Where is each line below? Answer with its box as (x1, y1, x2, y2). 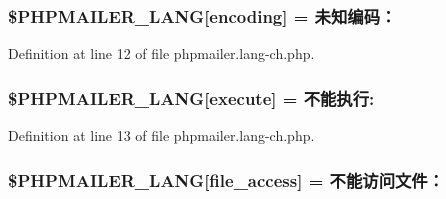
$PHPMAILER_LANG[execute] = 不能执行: (8, 85, 375, 110)
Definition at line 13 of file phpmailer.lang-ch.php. (8, 125, 315, 146)
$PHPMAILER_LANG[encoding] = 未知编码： (8, 3, 397, 28)
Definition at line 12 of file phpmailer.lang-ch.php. (8, 43, 315, 64)
